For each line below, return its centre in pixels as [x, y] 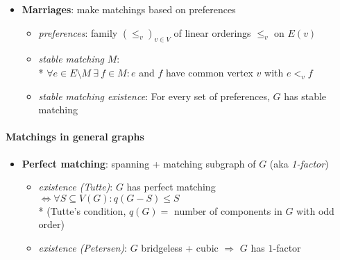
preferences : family [78, 32]
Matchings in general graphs [75, 137]
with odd [315, 210]
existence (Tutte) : [76, 187]
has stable [305, 96]
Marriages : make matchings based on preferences [129, 9]
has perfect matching [171, 187]
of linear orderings [212, 32]
